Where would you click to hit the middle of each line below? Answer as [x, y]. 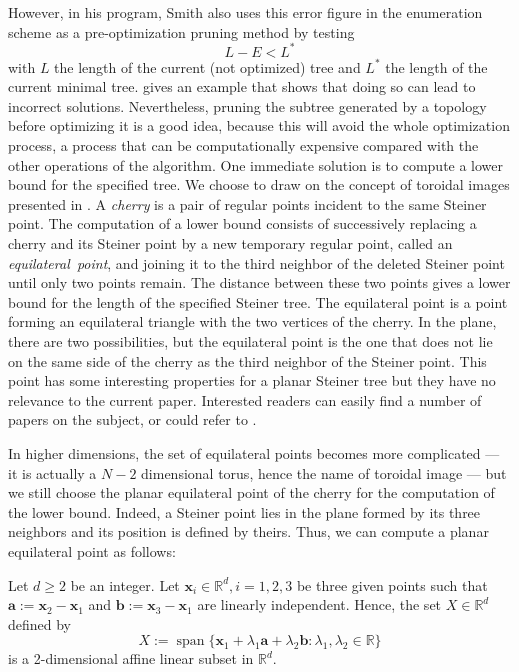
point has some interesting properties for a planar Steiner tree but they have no [252, 380]
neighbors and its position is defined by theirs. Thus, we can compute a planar [248, 531]
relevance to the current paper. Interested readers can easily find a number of [245, 399]
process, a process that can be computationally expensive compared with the [243, 145]
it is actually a [52, 472]
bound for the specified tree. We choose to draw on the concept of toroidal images [259, 184]
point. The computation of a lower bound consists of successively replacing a [242, 223]
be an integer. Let [125, 584]
